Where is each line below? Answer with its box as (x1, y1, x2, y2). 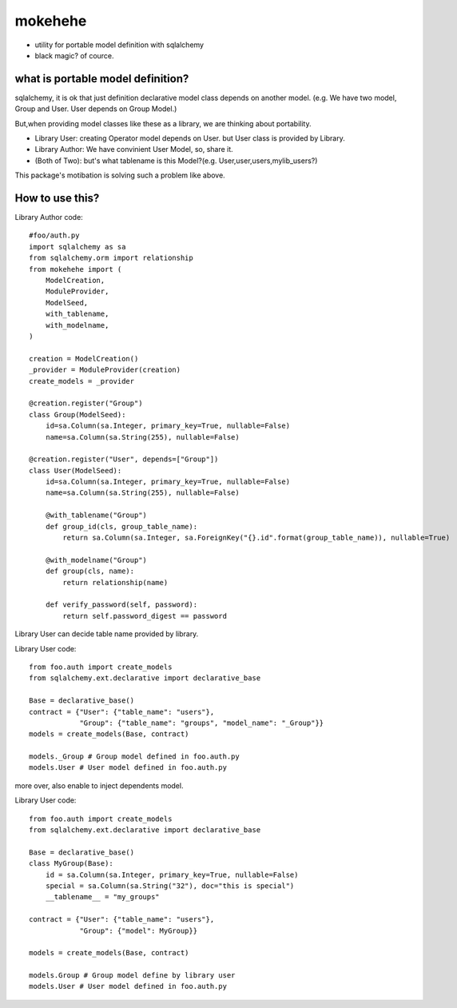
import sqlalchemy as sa (29, 242, 126, 251)
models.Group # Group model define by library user (29, 971, 236, 980)
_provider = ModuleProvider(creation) (29, 365, 181, 375)
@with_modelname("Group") (45, 556, 148, 564)
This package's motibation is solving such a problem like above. (14, 170, 225, 180)
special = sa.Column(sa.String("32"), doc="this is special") (45, 881, 295, 890)
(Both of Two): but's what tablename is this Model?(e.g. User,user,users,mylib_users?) (34, 156, 318, 165)
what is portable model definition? (14, 72, 189, 86)
